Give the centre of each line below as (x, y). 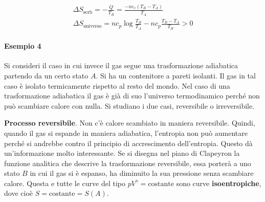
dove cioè (18, 193)
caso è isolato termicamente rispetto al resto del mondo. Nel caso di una (117, 85)
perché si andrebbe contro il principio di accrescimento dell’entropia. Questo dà (128, 143)
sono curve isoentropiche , (219, 183)
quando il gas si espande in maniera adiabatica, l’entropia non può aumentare (126, 133)
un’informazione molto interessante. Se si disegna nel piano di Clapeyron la (122, 153)
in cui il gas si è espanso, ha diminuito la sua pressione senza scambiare (142, 173)
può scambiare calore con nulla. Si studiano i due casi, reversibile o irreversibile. (129, 105)
